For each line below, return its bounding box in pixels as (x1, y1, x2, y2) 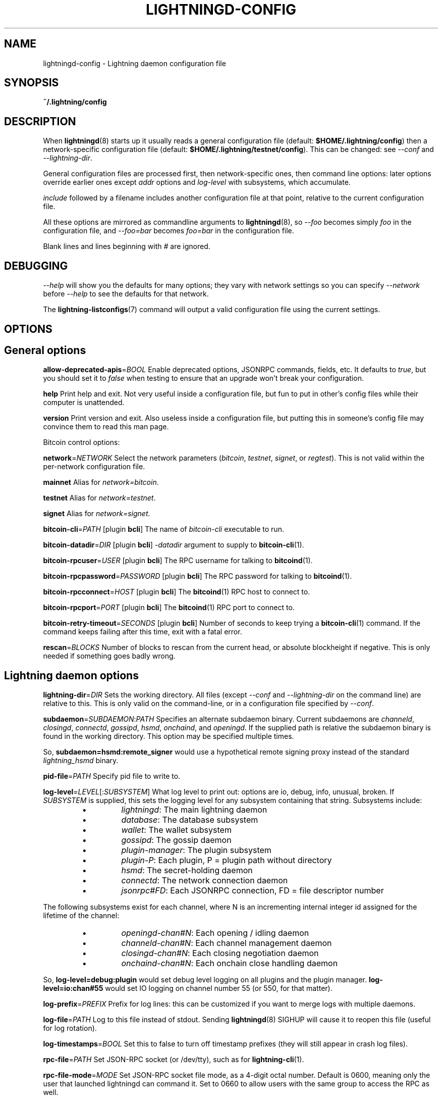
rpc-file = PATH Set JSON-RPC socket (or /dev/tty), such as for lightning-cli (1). (43, 1055, 304, 1064)
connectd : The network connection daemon (121, 875, 288, 886)
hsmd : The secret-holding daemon (121, 865, 253, 876)
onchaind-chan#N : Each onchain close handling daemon (121, 958, 338, 969)
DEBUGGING (4, 259, 68, 272)
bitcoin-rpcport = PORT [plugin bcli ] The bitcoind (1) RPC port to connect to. (43, 603, 295, 612)
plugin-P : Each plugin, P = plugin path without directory (121, 855, 332, 866)
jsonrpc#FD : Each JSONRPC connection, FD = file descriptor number (121, 885, 384, 896)
